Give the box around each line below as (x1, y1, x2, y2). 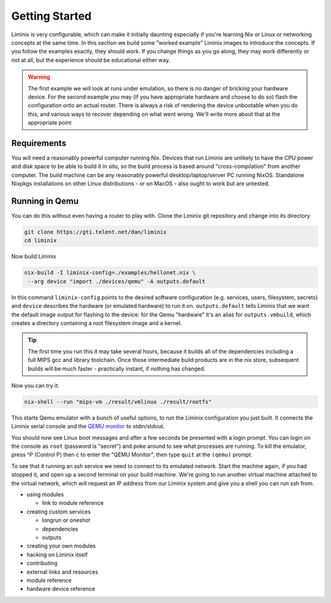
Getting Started (11, 9, 92, 23)
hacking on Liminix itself (26, 551, 88, 558)
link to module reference (42, 499, 104, 507)
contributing (26, 559, 58, 567)
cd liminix (24, 237, 57, 244)
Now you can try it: (11, 382, 59, 389)
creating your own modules (26, 542, 96, 550)
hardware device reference (26, 585, 95, 593)
